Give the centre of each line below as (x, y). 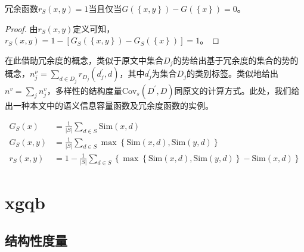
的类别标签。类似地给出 (232, 73)
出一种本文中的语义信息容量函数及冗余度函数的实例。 (109, 105)
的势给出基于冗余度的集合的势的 (236, 60)
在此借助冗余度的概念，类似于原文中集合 (84, 60)
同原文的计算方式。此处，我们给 (237, 90)
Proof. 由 (21, 28)
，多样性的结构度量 (84, 90)
